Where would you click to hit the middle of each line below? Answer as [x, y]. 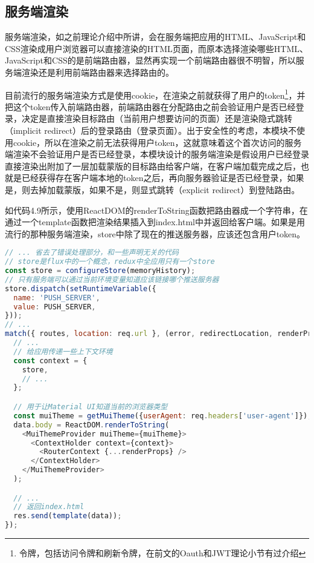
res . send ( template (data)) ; [68, 516]
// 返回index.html [49, 507]
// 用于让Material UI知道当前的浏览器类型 [91, 407]
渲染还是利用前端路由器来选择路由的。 [98, 72]
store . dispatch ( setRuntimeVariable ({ [81, 288]
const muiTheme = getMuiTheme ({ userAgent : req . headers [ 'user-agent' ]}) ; [163, 416]
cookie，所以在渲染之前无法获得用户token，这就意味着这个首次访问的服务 [157, 142]
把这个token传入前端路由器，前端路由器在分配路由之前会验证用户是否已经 [150, 106]
